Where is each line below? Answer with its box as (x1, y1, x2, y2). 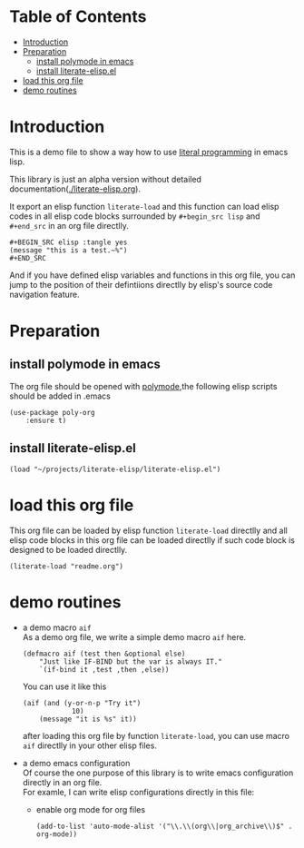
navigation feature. (9, 289, 80, 300)
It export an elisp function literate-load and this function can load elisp (9, 201, 279, 212)
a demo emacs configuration (22, 757, 131, 768)
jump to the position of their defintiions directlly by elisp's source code (9, 279, 273, 290)
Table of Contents (9, 6, 147, 27)
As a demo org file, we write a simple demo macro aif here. (22, 631, 247, 642)
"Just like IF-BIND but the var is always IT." (39, 656, 222, 666)
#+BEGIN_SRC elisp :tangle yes (9, 238, 128, 247)
